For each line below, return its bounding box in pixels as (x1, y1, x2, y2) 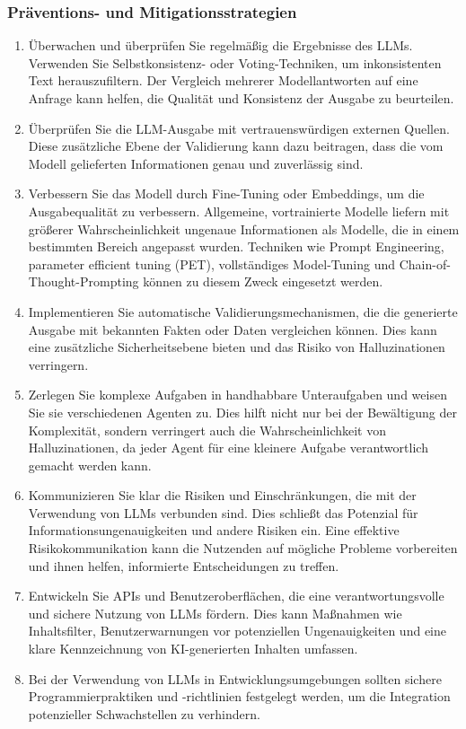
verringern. (28, 355, 89, 373)
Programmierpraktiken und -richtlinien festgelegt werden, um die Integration (28, 687, 451, 706)
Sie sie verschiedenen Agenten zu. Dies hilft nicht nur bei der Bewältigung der (28, 402, 457, 421)
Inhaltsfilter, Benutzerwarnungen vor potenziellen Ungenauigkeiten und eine (28, 621, 446, 640)
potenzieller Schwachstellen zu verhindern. (28, 704, 260, 723)
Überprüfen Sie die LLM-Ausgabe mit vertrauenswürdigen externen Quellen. (28, 119, 450, 137)
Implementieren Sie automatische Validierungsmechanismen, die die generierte (28, 302, 458, 321)
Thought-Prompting (28, 272, 139, 291)
